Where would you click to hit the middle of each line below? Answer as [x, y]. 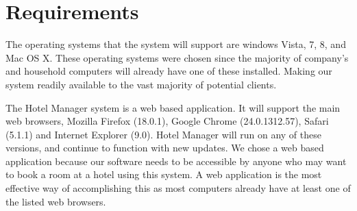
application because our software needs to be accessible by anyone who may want [176, 161]
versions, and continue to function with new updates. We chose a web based [165, 148]
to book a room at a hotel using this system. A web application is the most [164, 174]
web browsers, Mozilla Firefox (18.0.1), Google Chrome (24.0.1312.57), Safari [167, 121]
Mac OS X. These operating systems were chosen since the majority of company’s [177, 57]
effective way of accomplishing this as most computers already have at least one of [178, 188]
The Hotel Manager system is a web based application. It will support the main [173, 107]
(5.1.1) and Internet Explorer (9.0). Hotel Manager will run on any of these [163, 134]
